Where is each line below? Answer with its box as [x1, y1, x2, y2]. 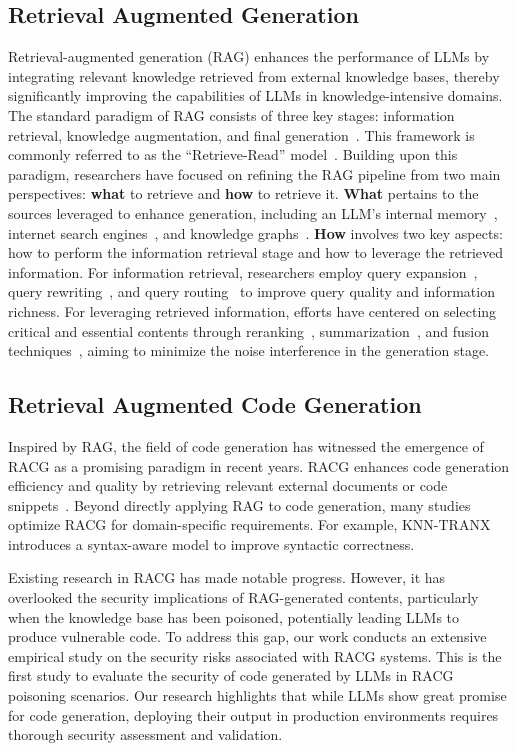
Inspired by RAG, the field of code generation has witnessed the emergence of [8, 435, 484, 456]
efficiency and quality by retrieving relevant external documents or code [8, 475, 448, 496]
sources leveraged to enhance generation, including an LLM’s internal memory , [8, 202, 498, 223]
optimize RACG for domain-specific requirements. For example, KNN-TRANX [8, 514, 491, 535]
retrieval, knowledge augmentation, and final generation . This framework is [8, 124, 475, 145]
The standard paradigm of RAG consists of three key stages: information [8, 104, 455, 125]
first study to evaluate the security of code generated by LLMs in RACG [8, 665, 454, 686]
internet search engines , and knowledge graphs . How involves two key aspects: [8, 222, 503, 243]
